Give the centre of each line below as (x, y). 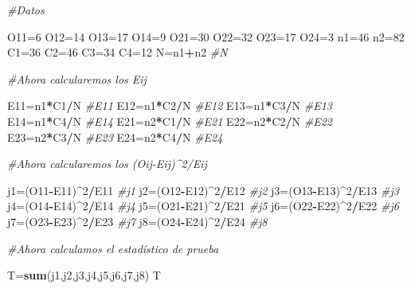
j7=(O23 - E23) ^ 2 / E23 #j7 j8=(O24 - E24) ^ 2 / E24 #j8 (137, 221)
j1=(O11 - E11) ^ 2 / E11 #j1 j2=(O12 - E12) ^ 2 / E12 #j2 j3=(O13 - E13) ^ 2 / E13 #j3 (203, 190)
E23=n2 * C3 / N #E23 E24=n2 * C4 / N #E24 (115, 137)
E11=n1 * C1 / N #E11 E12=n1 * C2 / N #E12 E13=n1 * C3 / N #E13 (170, 105)
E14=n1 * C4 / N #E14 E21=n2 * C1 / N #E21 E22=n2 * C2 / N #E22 (170, 121)
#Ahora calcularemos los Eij (77, 78)
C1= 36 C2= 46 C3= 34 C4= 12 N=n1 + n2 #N (117, 52)
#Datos (26, 10)
